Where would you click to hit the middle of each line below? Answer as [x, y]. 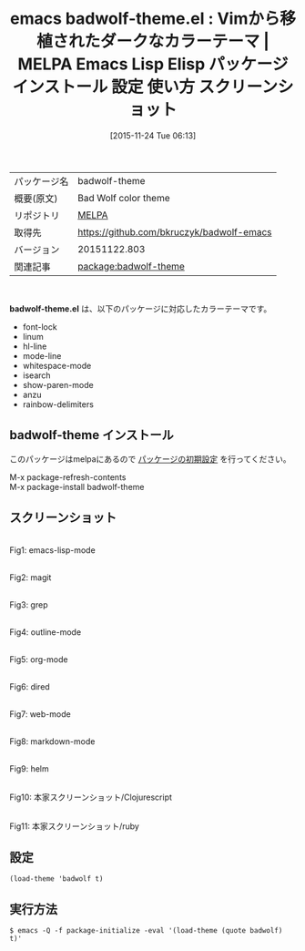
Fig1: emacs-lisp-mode [52, 550]
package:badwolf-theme [131, 266]
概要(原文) [36, 199]
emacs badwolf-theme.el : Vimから [145, 19]
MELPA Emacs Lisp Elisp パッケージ [153, 64]
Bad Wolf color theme [123, 198]
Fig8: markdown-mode [52, 741]
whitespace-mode [57, 365]
